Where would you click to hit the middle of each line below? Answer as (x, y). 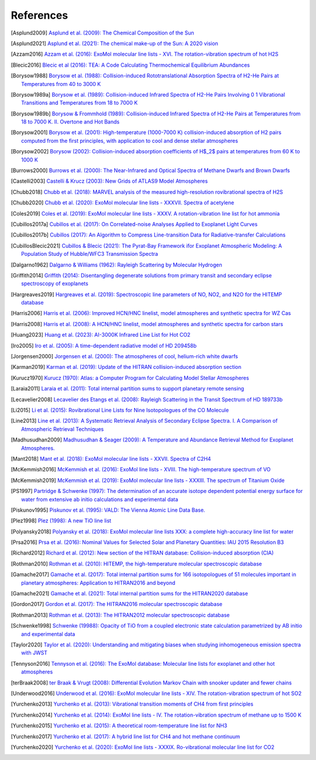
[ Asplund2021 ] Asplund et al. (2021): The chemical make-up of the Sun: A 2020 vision (115, 43)
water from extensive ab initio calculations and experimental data (100, 499)
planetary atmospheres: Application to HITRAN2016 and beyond (98, 583)
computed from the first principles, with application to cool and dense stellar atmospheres (130, 141)
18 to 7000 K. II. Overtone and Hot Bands (71, 122)
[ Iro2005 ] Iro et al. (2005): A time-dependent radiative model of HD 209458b (104, 345)
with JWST (35, 653)
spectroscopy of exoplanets (55, 283)
